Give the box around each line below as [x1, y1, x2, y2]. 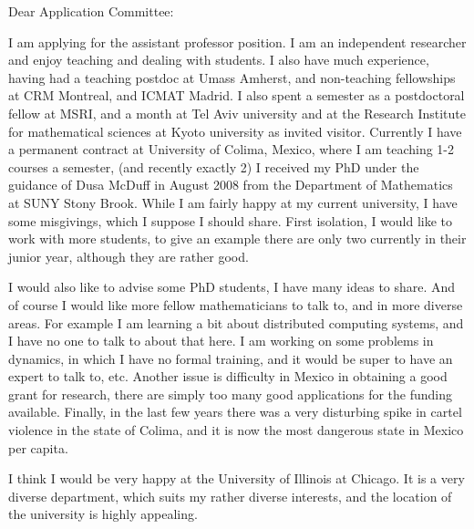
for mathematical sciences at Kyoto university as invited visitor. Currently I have [8, 121, 462, 140]
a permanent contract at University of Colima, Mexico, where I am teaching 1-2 [8, 140, 455, 159]
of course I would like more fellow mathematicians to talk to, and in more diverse [8, 295, 463, 314]
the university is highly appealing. [8, 504, 198, 524]
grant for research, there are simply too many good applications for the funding [8, 384, 453, 403]
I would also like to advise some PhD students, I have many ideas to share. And [8, 277, 456, 296]
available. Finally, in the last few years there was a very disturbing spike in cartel [8, 402, 462, 421]
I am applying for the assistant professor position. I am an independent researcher [8, 32, 467, 51]
